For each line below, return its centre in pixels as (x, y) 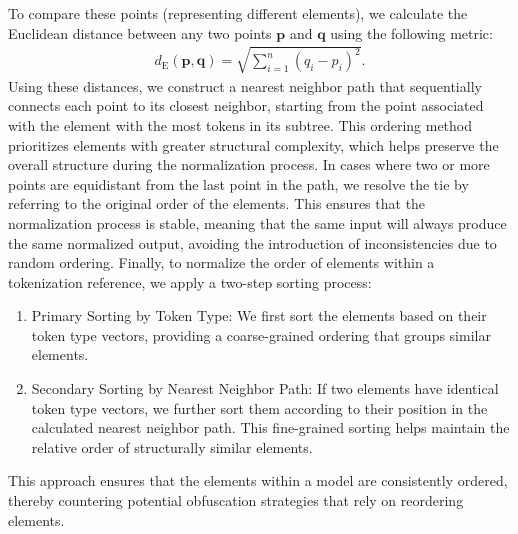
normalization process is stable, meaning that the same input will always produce (257, 222)
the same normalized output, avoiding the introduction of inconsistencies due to (252, 242)
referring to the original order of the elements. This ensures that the (217, 203)
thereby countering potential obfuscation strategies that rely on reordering (236, 500)
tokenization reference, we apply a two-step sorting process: (190, 281)
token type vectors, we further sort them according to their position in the (259, 407)
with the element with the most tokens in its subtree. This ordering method (240, 124)
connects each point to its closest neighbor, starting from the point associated (246, 105)
